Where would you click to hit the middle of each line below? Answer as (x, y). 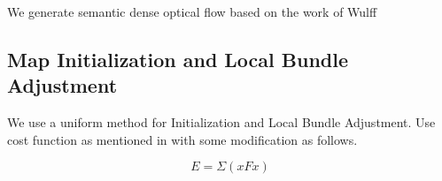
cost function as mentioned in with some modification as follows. (182, 139)
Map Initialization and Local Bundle (178, 59)
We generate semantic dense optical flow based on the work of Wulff (192, 11)
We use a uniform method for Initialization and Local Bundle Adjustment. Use (221, 122)
